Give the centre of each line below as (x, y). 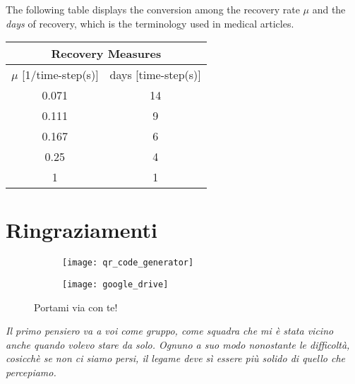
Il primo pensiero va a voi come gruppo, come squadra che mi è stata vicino (170, 331)
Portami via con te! (76, 307)
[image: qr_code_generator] (128, 263)
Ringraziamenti (82, 230)
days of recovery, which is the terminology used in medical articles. (150, 23)
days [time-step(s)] (155, 75)
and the (329, 9)
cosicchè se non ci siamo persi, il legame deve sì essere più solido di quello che (175, 358)
